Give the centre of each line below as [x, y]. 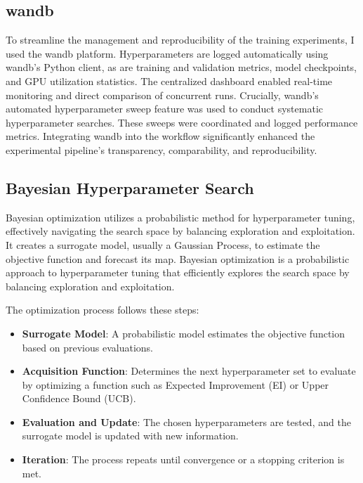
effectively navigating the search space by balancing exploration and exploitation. [180, 231]
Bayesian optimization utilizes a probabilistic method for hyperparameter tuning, [180, 217]
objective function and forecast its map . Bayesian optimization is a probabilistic [178, 258]
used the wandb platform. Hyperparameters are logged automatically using [167, 53]
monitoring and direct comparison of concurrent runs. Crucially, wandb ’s [162, 95]
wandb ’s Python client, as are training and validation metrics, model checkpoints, [181, 67]
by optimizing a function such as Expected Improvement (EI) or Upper [176, 384]
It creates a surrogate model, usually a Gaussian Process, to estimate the [163, 244]
